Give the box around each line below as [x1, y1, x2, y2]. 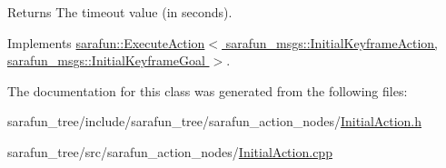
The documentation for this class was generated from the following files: [7, 81, 408, 100]
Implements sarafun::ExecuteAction [7, 33, 205, 52]
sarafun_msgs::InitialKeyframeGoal [7, 51, 205, 70]
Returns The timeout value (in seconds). [7, 3, 233, 21]
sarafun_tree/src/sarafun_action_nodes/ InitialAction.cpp [7, 142, 332, 161]
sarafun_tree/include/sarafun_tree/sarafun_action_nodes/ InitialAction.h [7, 112, 421, 131]
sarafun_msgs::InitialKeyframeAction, [225, 33, 439, 52]
